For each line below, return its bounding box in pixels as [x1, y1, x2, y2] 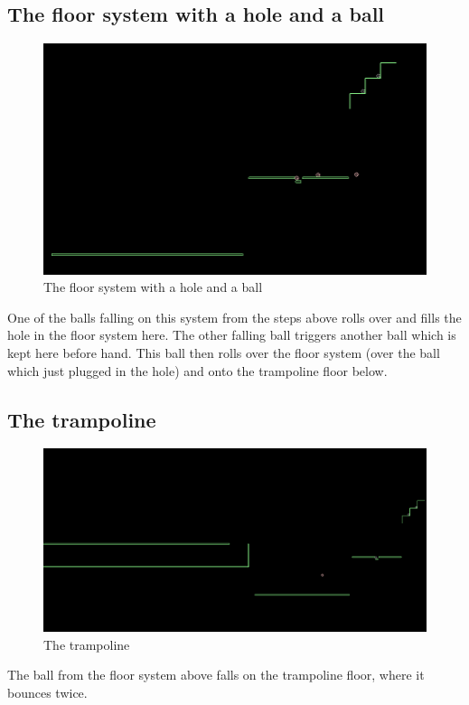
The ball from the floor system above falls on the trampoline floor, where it [7, 665, 425, 684]
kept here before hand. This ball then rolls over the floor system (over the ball [7, 343, 440, 362]
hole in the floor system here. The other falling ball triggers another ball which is [7, 325, 456, 344]
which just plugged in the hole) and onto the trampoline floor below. [7, 361, 388, 380]
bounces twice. [7, 683, 88, 702]
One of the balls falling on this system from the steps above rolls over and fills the [7, 307, 462, 326]
